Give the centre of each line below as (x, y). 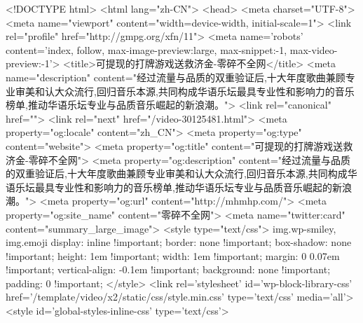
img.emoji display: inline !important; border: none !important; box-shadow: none (179, 242)
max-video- (314, 49)
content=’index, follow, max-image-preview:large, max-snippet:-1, (146, 49)
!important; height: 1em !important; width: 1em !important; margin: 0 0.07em (173, 255)
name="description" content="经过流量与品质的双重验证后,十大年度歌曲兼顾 (176, 77)
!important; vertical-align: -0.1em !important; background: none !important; (168, 269)
